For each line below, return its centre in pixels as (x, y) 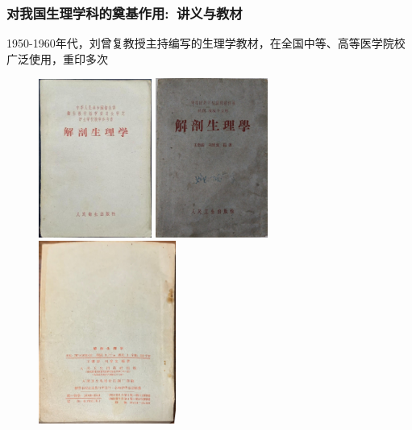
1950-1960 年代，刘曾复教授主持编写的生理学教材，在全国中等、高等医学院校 (206, 43)
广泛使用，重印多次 (57, 58)
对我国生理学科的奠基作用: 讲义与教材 (125, 12)
